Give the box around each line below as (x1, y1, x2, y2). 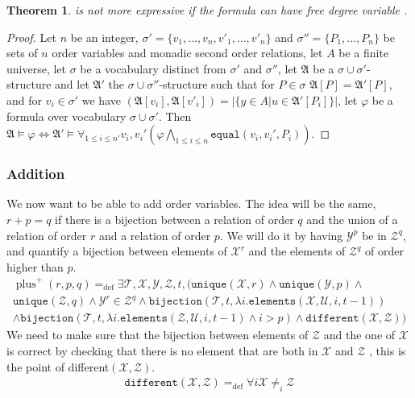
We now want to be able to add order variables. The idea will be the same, (6, 195, 376, 212)
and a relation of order (98, 226, 211, 243)
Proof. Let (6, 28, 56, 45)
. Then (158, 107, 192, 124)
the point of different (6, 358, 110, 375)
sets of (6, 44, 38, 61)
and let (55, 76, 89, 93)
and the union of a (306, 210, 398, 227)
